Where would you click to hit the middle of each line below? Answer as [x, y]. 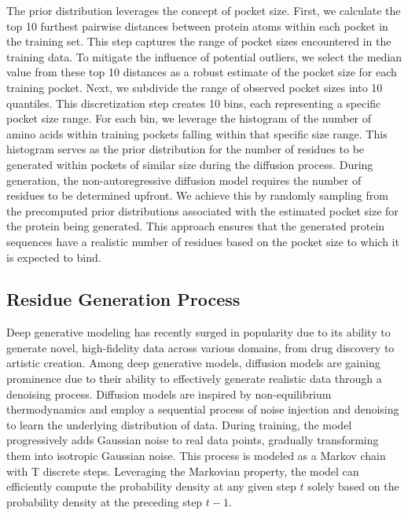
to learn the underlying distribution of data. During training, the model [179, 424]
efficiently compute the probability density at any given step [151, 486]
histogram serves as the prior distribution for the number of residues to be [186, 149]
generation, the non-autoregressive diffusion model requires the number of [184, 180]
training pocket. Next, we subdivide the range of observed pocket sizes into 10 [195, 87]
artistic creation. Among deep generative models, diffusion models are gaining [193, 363]
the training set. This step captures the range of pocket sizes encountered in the [199, 41]
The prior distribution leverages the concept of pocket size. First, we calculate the [204, 10]
